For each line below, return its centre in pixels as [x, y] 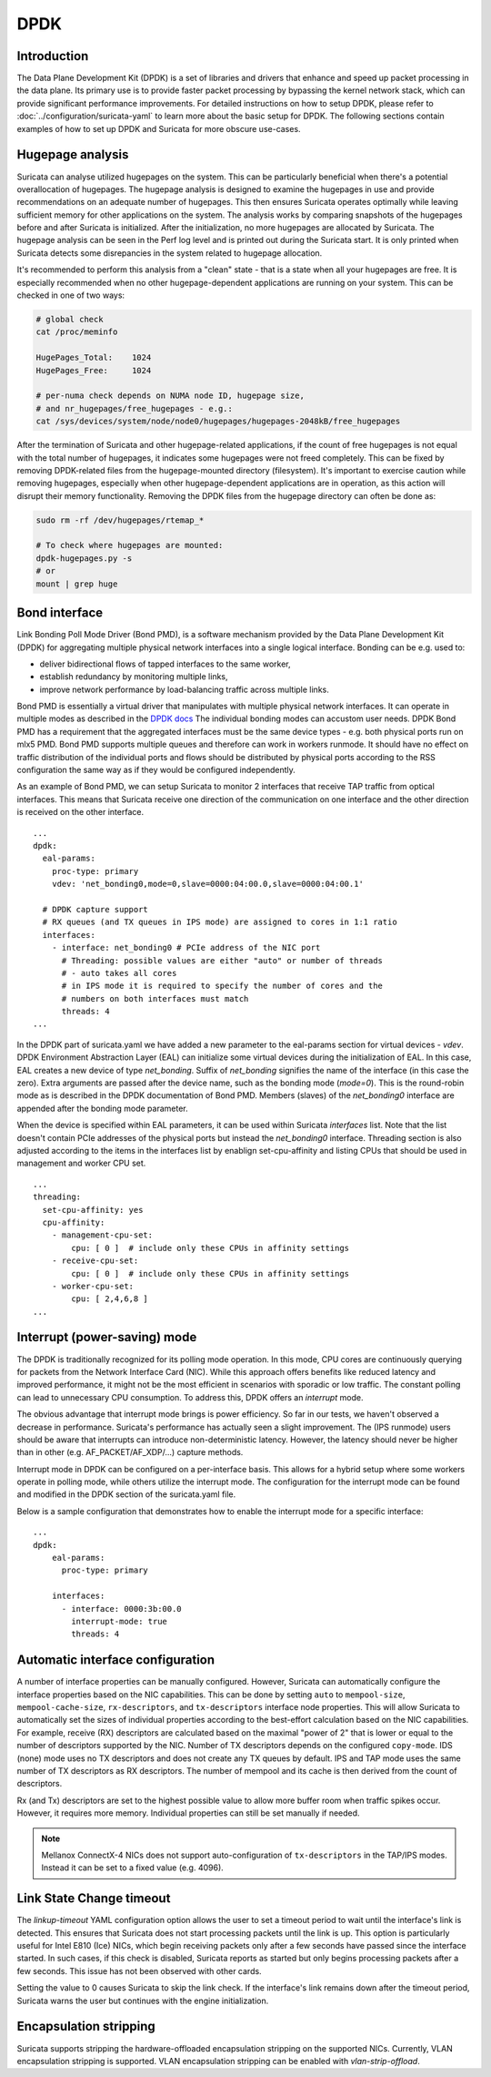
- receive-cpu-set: [95, 1261]
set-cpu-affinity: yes [93, 1210]
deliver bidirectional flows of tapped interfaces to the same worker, [165, 664]
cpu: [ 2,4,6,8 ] [110, 1299]
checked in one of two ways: [71, 295]
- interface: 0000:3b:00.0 [121, 1609]
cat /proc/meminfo [77, 332]
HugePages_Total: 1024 [94, 358]
